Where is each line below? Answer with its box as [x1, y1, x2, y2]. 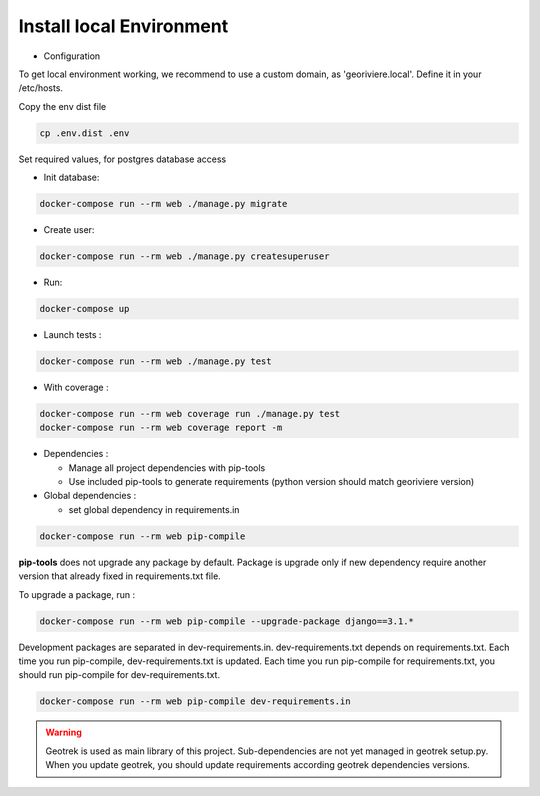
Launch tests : [43, 328, 102, 340]
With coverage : [43, 381, 109, 393]
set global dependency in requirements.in [68, 503, 240, 515]
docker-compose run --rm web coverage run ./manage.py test [39, 408, 341, 419]
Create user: [43, 224, 95, 236]
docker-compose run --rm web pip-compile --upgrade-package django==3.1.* [39, 615, 415, 627]
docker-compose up [39, 303, 130, 314]
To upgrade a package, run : [18, 588, 135, 600]
